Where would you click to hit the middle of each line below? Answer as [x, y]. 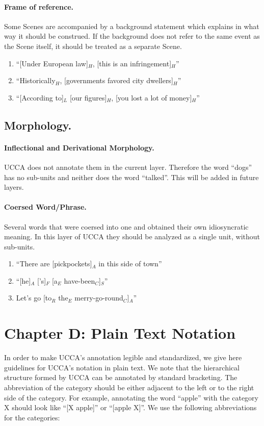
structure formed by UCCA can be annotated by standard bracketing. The [121, 377]
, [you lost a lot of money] [152, 97]
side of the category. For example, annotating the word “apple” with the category [131, 397]
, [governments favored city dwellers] [116, 80]
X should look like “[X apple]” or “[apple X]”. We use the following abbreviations [130, 407]
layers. [14, 187]
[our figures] [88, 97]
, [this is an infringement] [132, 63]
